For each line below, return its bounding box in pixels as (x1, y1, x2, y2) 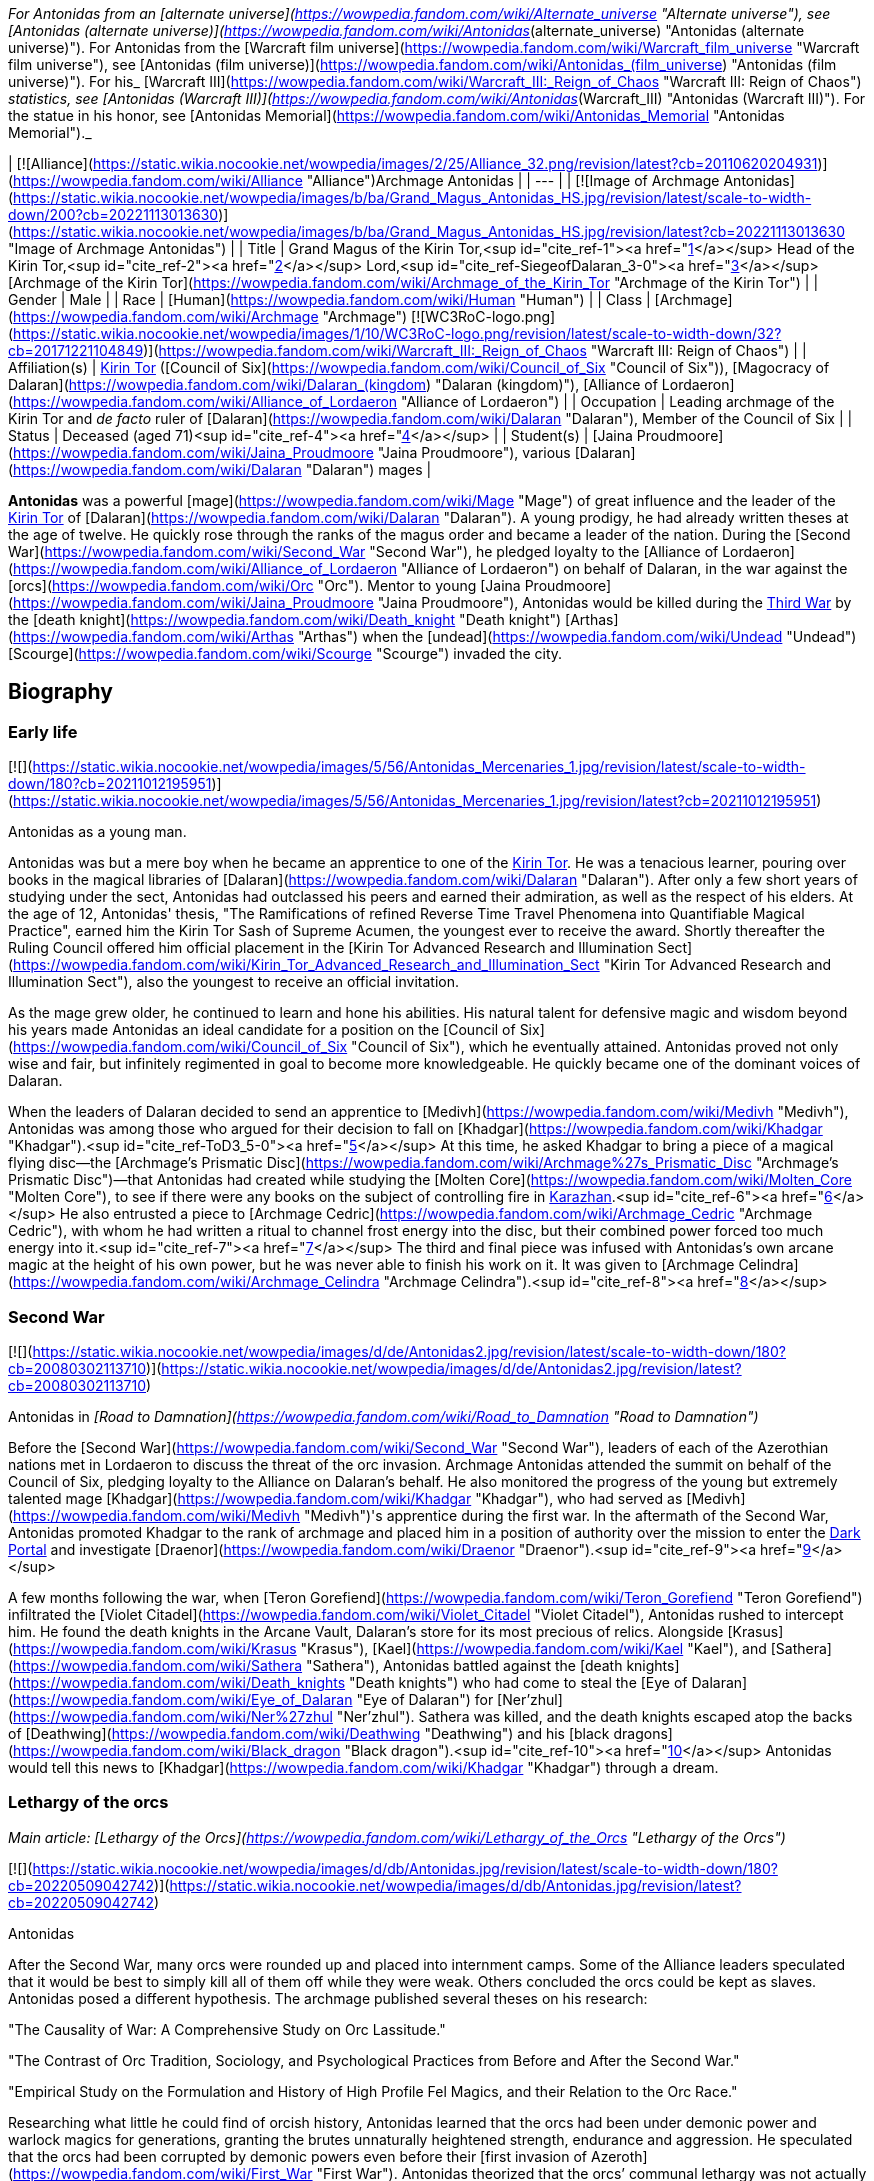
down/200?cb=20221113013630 (8, 206, 219, 223)
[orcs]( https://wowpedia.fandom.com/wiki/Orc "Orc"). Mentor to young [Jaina (8, 577, 521, 594)
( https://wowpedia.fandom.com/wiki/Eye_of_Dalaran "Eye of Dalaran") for (8, 1690, 494, 1708)
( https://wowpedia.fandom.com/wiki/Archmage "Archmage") (8, 308, 408, 325)
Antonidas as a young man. (8, 823, 187, 841)
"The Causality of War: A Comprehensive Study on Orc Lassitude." (8, 2020, 446, 2038)
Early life (8, 721, 78, 742)
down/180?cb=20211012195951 (8, 775, 212, 793)
